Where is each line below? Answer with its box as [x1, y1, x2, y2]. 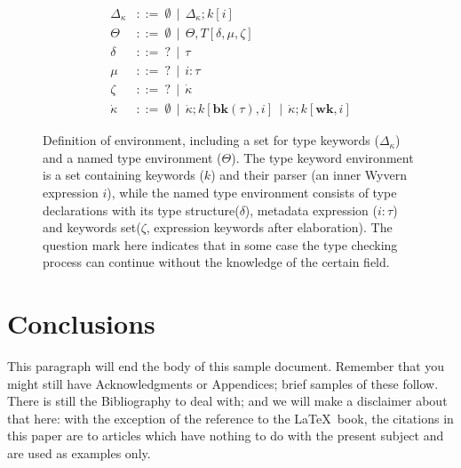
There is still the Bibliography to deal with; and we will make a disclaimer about [7, 391, 448, 410]
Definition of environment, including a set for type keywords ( [43, 131, 379, 149]
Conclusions [7, 305, 155, 342]
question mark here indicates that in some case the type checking [43, 235, 398, 254]
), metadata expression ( [244, 200, 378, 219]
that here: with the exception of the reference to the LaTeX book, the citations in [7, 408, 454, 427]
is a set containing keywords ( [43, 165, 204, 184]
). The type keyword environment [231, 148, 414, 166]
